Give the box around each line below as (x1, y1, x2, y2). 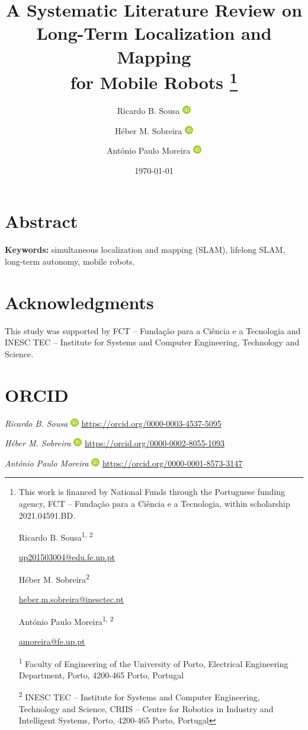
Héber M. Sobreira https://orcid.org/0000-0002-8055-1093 (5, 437, 225, 449)
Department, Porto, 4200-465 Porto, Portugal (18, 668, 184, 681)
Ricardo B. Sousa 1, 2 (18, 529, 93, 543)
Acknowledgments (5, 290, 154, 314)
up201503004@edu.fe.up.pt (18, 551, 115, 563)
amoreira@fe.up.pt (18, 635, 85, 648)
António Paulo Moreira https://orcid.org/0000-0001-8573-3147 (5, 456, 243, 469)
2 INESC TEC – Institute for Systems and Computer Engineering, (18, 689, 260, 703)
